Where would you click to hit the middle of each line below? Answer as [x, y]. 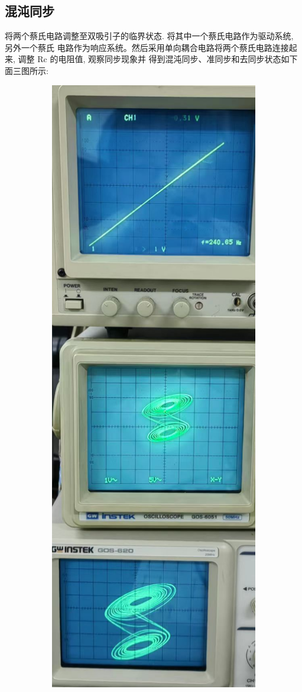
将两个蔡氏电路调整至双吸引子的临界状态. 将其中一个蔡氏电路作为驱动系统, [149, 36]
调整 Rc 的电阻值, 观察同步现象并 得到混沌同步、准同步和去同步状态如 [154, 59]
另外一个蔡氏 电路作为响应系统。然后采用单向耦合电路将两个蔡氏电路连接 [147, 47]
